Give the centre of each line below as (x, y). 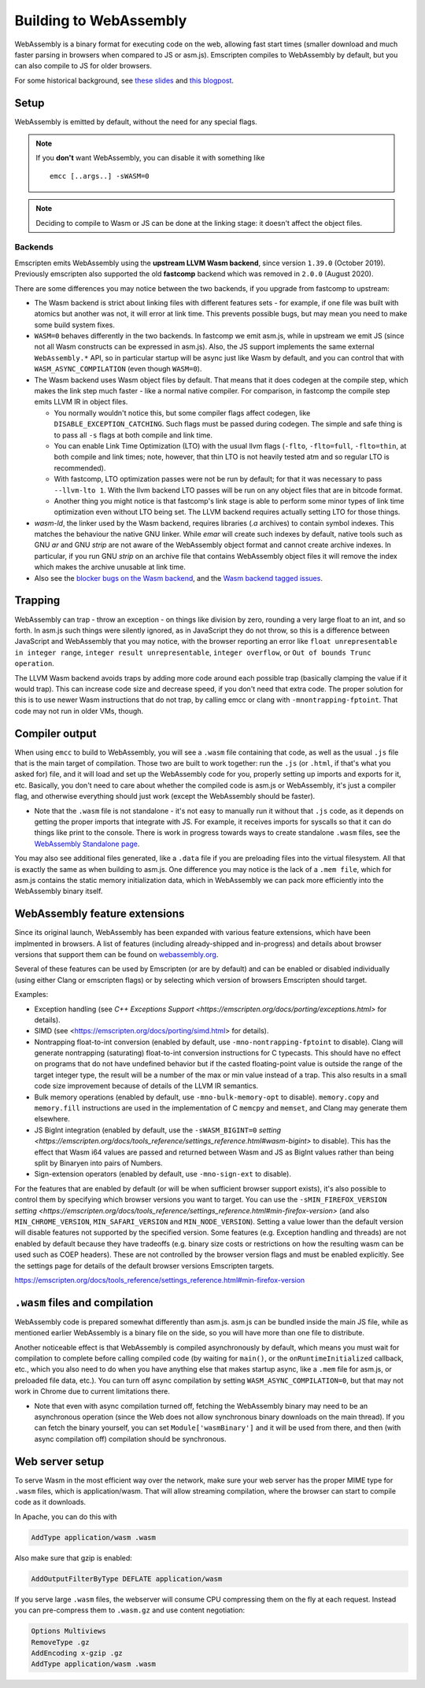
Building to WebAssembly (101, 20)
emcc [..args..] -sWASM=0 (100, 176)
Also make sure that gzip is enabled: (74, 1557)
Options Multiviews (68, 1631)
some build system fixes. (75, 325)
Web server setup (59, 1461)
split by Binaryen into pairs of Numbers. (98, 1163)
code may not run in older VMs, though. (79, 711)
